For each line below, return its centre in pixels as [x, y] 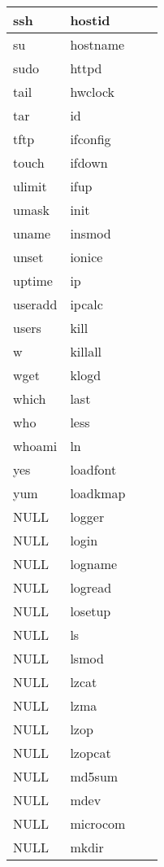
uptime [33, 280]
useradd [35, 304]
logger [87, 517]
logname [94, 564]
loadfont [93, 469]
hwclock [93, 92]
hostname [97, 44]
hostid [90, 20]
